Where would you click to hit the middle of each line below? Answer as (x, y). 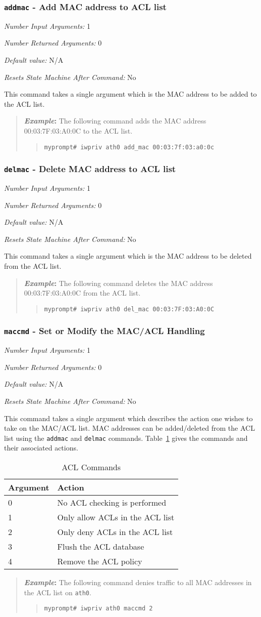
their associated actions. (41, 448)
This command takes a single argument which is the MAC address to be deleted (128, 256)
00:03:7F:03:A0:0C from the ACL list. (82, 293)
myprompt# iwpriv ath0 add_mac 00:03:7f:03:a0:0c (129, 147)
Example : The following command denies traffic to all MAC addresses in (138, 582)
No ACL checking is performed (112, 502)
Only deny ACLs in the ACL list (115, 531)
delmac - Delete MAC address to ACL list (90, 169)
